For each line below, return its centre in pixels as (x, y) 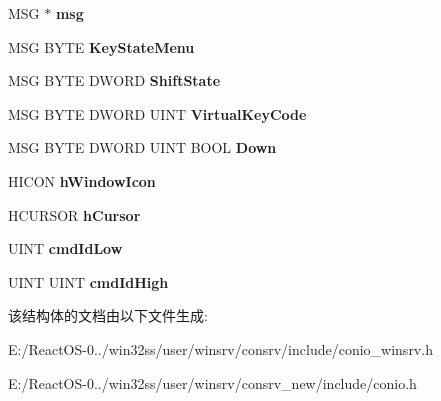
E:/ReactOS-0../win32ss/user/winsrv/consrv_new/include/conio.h (212, 382)
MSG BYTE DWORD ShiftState (114, 80)
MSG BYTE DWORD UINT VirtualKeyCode (157, 113)
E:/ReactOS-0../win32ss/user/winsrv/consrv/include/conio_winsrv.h (220, 348)
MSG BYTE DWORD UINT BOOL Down (142, 147)
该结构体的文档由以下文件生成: (108, 315)
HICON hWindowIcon (82, 180)
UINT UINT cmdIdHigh (88, 281)
